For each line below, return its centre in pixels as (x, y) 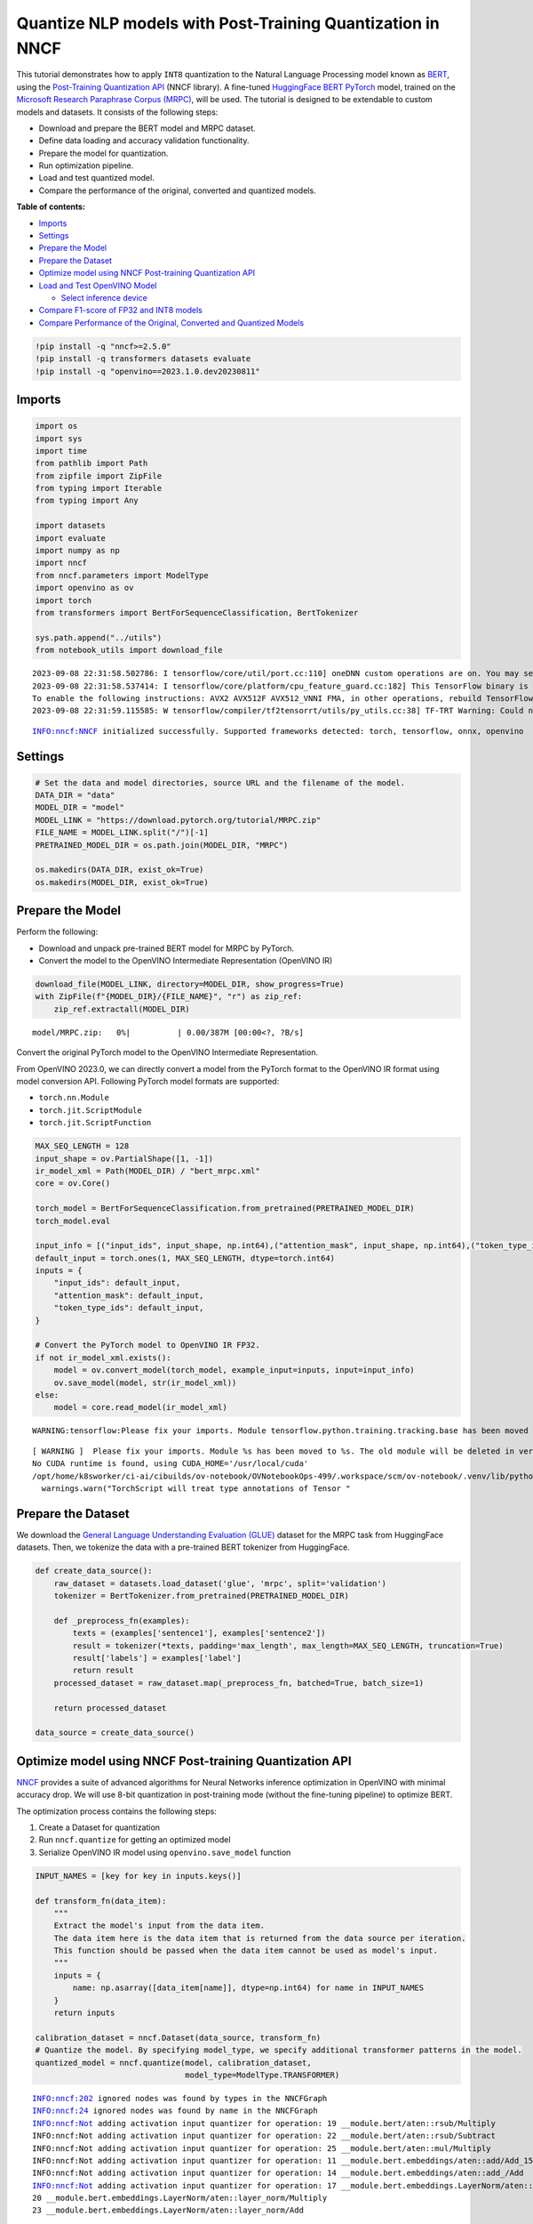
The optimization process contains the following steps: (116, 1811)
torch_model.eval (73, 1221)
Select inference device (104, 297)
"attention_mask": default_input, (129, 1295)
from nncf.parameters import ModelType (122, 575)
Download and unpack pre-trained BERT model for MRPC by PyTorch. (167, 948)
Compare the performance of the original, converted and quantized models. (177, 190)
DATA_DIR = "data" (75, 795)
